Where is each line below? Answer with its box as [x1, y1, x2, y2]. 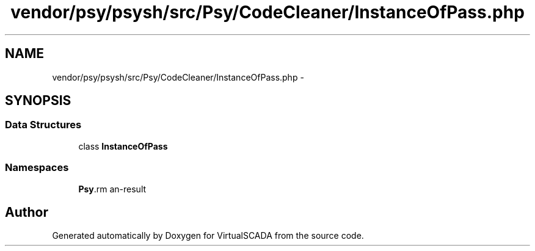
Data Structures [5, 118, 82, 131]
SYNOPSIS [5, 93, 71, 109]
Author [5, 204, 48, 220]
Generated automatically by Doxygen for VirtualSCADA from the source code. [52, 230, 364, 241]
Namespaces [5, 161, 69, 174]
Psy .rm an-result [78, 183, 147, 194]
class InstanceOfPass [78, 140, 168, 151]
